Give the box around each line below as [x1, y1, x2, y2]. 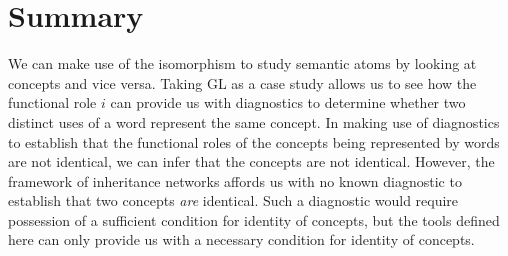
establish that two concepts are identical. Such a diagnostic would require [8, 190, 459, 211]
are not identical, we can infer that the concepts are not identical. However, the [8, 151, 495, 172]
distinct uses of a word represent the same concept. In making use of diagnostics [8, 111, 500, 132]
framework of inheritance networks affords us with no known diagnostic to [8, 170, 462, 191]
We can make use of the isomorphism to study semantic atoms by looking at [8, 53, 477, 74]
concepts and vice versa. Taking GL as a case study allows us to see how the [8, 72, 477, 93]
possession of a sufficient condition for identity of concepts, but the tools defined [8, 209, 500, 230]
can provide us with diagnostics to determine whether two [110, 92, 466, 113]
